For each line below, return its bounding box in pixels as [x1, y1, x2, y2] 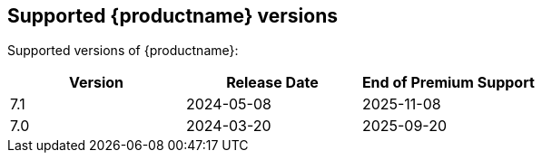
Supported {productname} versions [7, 5, 339, 27]
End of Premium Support [361, 73, 535, 92]
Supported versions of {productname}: [7, 42, 239, 59]
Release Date [226, 73, 319, 92]
